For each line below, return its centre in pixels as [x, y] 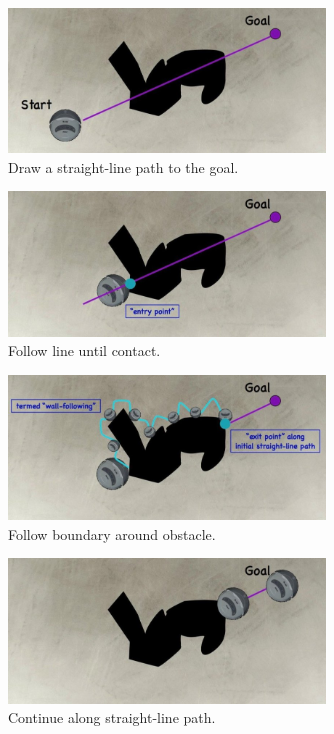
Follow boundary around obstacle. [112, 533]
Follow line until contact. [84, 350]
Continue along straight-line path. [112, 717]
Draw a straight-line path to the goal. [123, 166]
